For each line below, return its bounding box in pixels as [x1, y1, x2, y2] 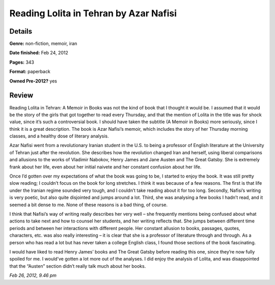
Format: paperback [9, 69, 50, 75]
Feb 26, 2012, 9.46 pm [9, 272, 57, 278]
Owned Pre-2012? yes [9, 78, 57, 84]
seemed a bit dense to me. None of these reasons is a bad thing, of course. [9, 202, 168, 208]
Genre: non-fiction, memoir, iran [9, 41, 77, 47]
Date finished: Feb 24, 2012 [9, 50, 69, 56]
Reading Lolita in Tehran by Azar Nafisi [9, 8, 177, 19]
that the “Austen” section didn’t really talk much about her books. [9, 263, 146, 269]
